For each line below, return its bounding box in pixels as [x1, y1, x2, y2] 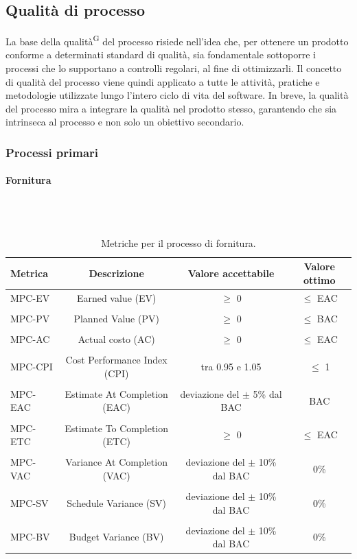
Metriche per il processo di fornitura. [101, 235, 256, 250]
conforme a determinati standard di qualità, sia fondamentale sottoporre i [5, 47, 316, 62]
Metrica [10, 266, 49, 281]
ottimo [303, 273, 336, 287]
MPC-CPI [10, 359, 53, 373]
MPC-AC [10, 332, 50, 346]
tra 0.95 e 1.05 [200, 359, 262, 373]
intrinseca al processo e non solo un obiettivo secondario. [5, 115, 244, 129]
